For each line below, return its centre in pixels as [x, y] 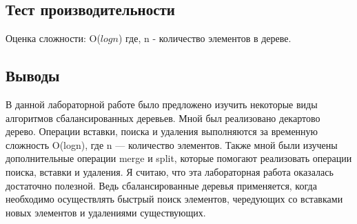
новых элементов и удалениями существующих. [106, 212]
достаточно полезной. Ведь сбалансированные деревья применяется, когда [161, 185]
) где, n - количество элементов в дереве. [205, 38]
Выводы [33, 75]
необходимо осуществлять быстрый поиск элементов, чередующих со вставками [174, 199]
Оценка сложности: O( [53, 38]
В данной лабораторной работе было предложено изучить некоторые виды [162, 104]
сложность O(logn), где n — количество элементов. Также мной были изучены [172, 144]
